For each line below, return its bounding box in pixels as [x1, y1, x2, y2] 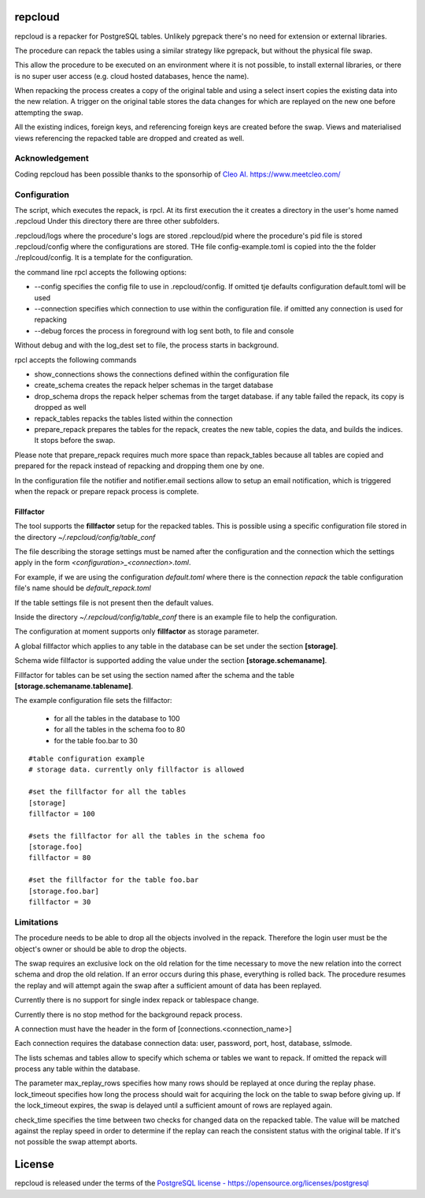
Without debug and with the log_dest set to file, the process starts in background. [14, 340, 279, 350]
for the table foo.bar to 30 [54, 735, 138, 745]
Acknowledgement [14, 153, 90, 164]
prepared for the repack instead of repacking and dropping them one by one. [14, 461, 265, 471]
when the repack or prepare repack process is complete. [14, 486, 199, 496]
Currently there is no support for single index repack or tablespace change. [14, 995, 260, 1005]
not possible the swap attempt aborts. [14, 1137, 138, 1147]
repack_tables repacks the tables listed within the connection [34, 414, 233, 423]
